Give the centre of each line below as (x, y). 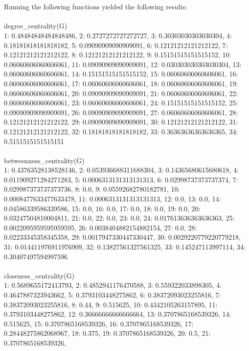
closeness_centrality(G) (39, 275)
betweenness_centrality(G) (44, 160)
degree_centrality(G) (36, 26)
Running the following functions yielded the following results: (96, 7)
